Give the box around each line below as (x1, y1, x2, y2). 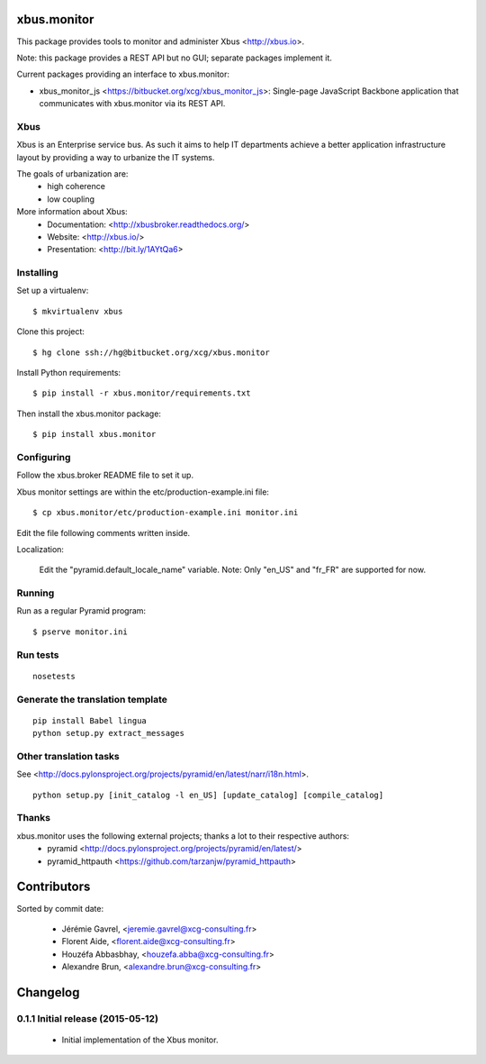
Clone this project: (16, 326, 85, 337)
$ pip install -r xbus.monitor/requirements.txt (32, 388, 251, 398)
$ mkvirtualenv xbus (32, 306, 123, 316)
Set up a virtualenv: (16, 285, 89, 296)
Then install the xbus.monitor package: (16, 408, 162, 419)
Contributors (16, 879, 91, 895)
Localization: (16, 543, 65, 554)
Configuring (16, 450, 71, 463)
